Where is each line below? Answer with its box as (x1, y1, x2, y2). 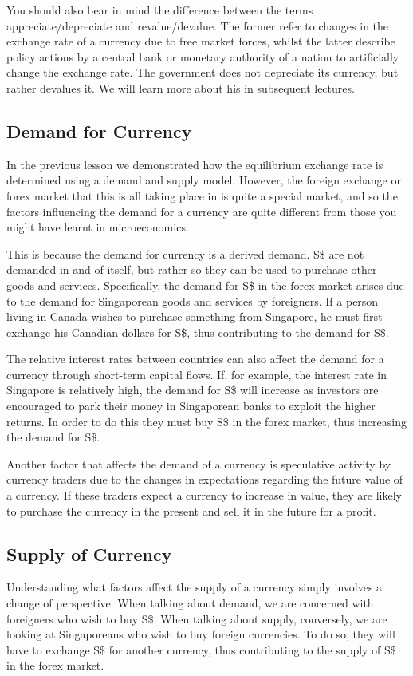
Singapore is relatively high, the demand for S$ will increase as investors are (6, 381, 379, 398)
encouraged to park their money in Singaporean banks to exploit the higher (6, 397, 376, 414)
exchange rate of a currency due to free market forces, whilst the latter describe (6, 33, 395, 49)
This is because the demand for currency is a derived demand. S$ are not (6, 245, 364, 262)
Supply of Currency (6, 541, 172, 566)
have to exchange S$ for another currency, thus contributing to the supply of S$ (6, 641, 396, 658)
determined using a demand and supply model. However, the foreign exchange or (6, 172, 401, 188)
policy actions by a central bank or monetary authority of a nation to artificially (6, 48, 399, 65)
